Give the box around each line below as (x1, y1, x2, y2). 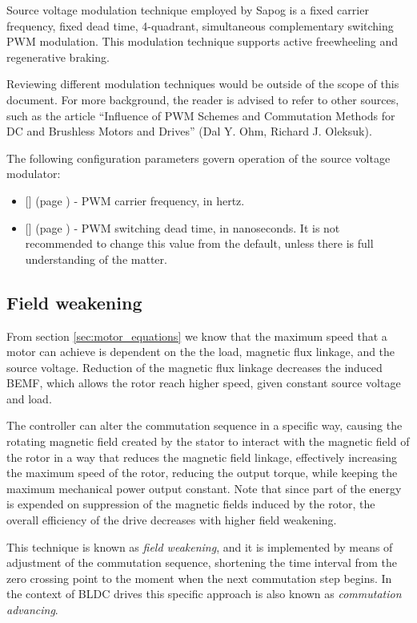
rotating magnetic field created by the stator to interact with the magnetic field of (6, 433, 410, 450)
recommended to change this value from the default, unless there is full (25, 235, 374, 252)
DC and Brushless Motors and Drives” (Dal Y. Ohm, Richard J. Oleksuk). (6, 123, 372, 140)
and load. (6, 390, 52, 407)
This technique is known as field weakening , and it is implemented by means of (6, 538, 393, 555)
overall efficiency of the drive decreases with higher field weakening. (6, 512, 337, 528)
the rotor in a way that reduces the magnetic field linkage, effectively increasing (6, 448, 397, 465)
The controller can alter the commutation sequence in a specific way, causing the (6, 417, 403, 434)
